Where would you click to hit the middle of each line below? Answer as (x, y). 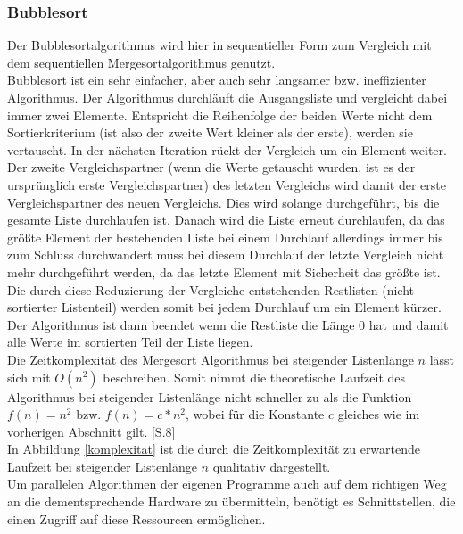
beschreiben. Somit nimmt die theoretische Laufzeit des (254, 377)
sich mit (29, 377)
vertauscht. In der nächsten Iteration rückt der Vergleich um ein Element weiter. (227, 149)
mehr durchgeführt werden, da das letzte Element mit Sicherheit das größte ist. (224, 271)
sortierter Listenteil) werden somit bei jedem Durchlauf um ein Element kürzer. (224, 307)
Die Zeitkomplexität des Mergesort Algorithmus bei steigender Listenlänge (211, 359)
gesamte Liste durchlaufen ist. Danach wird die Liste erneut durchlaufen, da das (226, 220)
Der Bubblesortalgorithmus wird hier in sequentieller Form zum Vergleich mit (219, 45)
